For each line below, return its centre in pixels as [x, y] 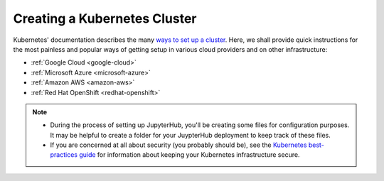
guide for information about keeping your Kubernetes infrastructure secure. [190, 155]
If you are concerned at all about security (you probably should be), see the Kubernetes [178, 145]
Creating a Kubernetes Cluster [105, 18]
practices [64, 155]
